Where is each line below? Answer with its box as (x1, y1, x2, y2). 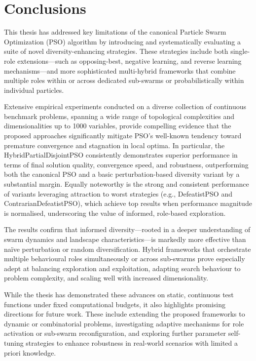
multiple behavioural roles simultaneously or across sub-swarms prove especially (4, 253, 245, 264)
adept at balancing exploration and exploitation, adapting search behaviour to (4, 263, 241, 273)
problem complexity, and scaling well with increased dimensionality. (4, 273, 209, 283)
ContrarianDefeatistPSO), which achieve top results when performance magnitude (4, 198, 252, 208)
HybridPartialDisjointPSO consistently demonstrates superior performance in (4, 150, 238, 160)
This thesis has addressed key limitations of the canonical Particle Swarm (4, 27, 226, 37)
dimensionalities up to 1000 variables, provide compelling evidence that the (4, 120, 231, 131)
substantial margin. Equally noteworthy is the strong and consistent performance (4, 179, 249, 189)
